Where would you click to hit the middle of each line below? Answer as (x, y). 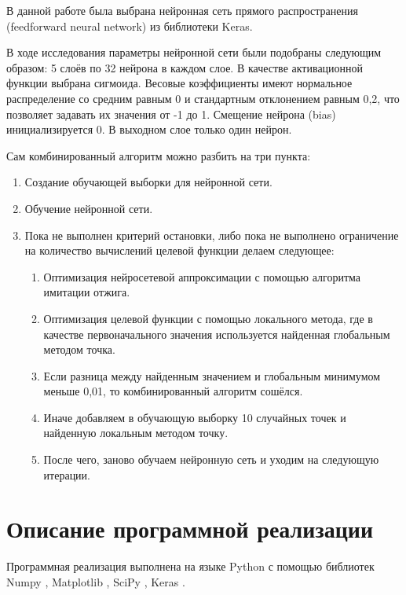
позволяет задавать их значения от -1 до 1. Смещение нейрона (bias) (171, 114)
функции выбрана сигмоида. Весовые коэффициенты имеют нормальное (179, 83)
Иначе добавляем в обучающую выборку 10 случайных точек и (195, 417)
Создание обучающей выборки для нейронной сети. (148, 182)
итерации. (67, 474)
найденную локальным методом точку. (136, 433)
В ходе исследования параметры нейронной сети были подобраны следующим (194, 52)
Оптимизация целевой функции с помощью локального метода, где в (208, 318)
